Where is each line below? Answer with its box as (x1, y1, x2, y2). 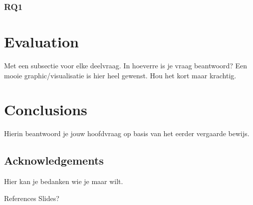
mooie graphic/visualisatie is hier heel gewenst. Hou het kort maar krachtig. (4, 70, 237, 80)
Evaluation (4, 31, 79, 52)
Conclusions (4, 99, 87, 120)
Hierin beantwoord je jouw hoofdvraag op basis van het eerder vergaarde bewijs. (4, 128, 250, 139)
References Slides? (4, 193, 59, 203)
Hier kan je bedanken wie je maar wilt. (4, 176, 123, 187)
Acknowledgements (4, 153, 104, 168)
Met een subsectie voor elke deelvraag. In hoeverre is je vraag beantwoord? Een (4, 60, 248, 70)
